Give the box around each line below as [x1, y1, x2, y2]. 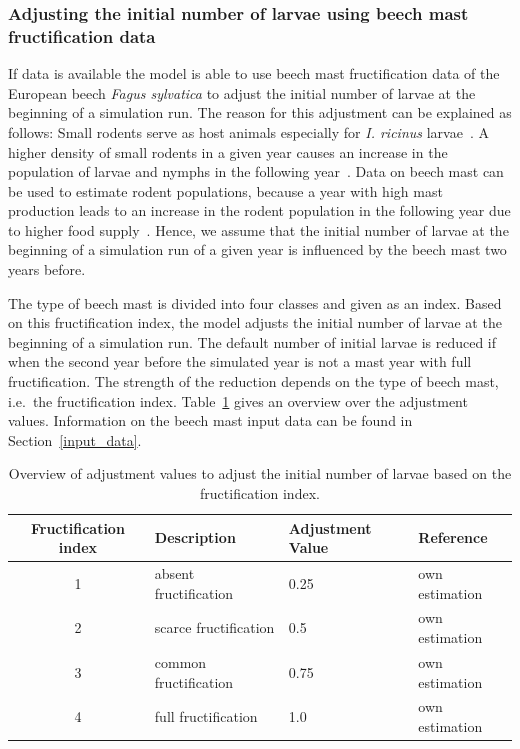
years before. [8, 259, 86, 280]
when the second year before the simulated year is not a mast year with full [8, 351, 472, 372]
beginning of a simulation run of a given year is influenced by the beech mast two [8, 239, 507, 260]
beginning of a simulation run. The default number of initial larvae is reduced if [8, 331, 497, 352]
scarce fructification [154, 617, 275, 638]
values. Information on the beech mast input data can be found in [8, 410, 413, 431]
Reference [418, 527, 488, 548]
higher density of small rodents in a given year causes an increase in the [8, 141, 448, 162]
